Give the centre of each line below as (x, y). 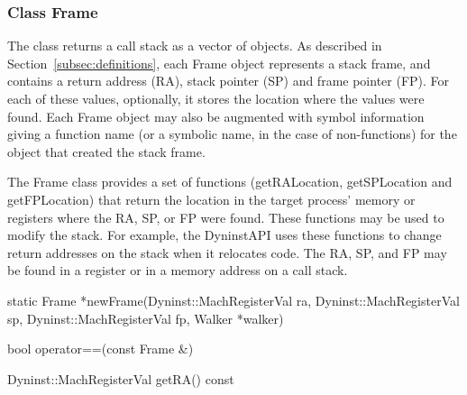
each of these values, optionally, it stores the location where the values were (216, 98)
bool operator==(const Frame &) (101, 349)
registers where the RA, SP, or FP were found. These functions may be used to (226, 217)
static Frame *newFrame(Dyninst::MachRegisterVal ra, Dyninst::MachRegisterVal (233, 300)
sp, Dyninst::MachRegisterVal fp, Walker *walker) (146, 318)
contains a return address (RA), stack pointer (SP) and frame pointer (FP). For (229, 81)
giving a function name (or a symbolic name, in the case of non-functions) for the (232, 134)
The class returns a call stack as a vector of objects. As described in (195, 46)
